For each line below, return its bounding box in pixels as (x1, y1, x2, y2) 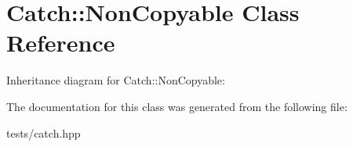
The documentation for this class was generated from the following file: (6, 98, 348, 114)
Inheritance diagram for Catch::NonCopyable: (6, 72, 225, 88)
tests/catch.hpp (6, 124, 81, 141)
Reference (6, 27, 115, 59)
